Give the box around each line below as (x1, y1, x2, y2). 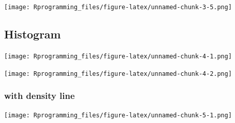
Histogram (4, 26, 61, 42)
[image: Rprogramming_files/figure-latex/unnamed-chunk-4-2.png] (4, 70, 232, 77)
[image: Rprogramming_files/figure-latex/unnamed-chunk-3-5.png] (4, 4, 232, 11)
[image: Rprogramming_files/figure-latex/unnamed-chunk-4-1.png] (4, 52, 232, 60)
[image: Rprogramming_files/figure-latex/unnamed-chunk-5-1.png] (4, 112, 232, 119)
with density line (4, 89, 75, 102)
